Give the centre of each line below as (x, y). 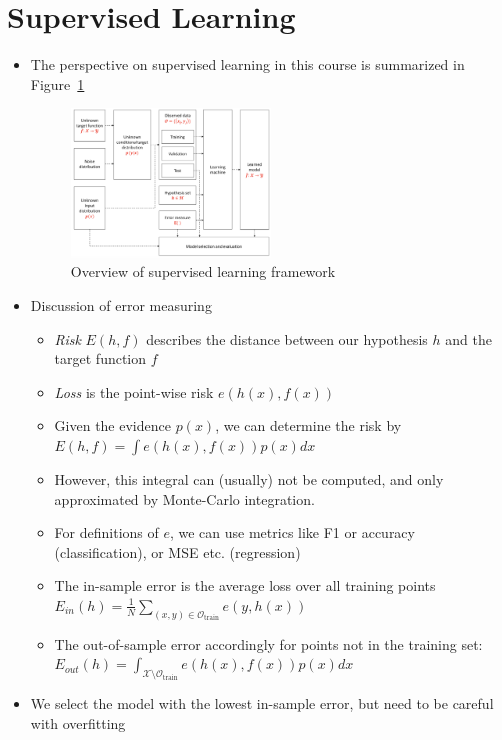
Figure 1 (57, 83)
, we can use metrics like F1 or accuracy (292, 532)
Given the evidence (112, 425)
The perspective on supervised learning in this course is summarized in (247, 64)
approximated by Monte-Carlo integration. (184, 498)
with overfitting (78, 722)
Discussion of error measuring (121, 304)
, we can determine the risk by (308, 425)
